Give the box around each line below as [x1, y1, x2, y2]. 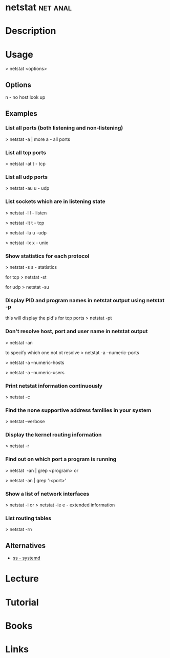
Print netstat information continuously [5, 382, 103, 389]
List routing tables [5, 515, 52, 522]
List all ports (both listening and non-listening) [5, 124, 123, 132]
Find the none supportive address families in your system [5, 407, 152, 414]
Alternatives [5, 541, 46, 550]
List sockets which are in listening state [5, 198, 106, 205]
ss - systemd [12, 555, 40, 561]
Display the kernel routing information [5, 431, 102, 438]
